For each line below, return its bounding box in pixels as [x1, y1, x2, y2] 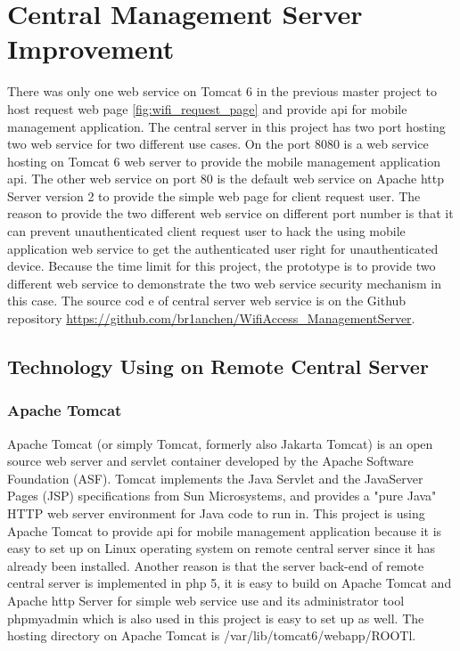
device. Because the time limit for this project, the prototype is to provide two [7, 256, 436, 275]
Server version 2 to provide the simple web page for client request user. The [7, 186, 421, 205]
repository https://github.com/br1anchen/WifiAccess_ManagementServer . [7, 309, 415, 328]
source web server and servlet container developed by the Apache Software [7, 452, 414, 470]
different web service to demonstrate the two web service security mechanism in [7, 273, 441, 292]
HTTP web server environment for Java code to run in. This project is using [7, 504, 425, 522]
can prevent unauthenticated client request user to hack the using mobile [7, 222, 406, 240]
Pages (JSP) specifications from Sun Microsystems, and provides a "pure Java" [7, 486, 437, 505]
